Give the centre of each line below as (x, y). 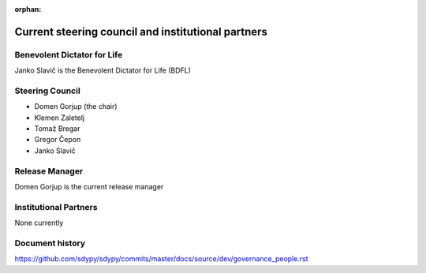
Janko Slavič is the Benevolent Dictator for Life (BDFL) (103, 70)
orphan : (28, 9)
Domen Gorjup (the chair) (76, 107)
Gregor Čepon (58, 140)
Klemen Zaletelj (60, 118)
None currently (39, 223)
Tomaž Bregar (57, 129)
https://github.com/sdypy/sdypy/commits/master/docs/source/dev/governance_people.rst (161, 259)
